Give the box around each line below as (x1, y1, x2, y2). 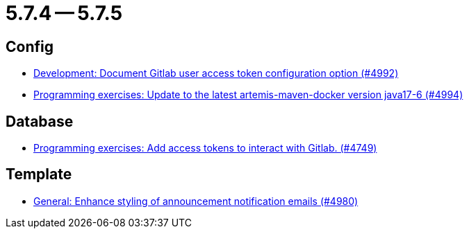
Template (6, 165, 72, 183)
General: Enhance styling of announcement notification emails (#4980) (33, 195, 359, 207)
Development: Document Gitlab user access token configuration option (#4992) (33, 67, 399, 80)
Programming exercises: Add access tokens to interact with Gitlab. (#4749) (33, 142, 377, 154)
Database (6, 112, 74, 130)
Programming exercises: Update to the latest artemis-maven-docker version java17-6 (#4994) (33, 89, 463, 101)
